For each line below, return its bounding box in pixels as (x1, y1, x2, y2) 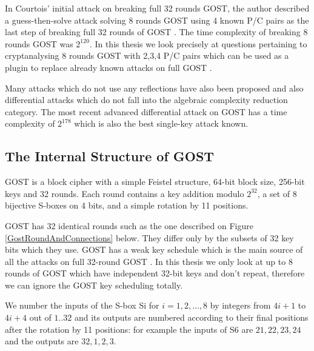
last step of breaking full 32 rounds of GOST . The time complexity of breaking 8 (5, 25, 308, 38)
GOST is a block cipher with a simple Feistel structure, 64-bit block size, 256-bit (5, 175, 305, 188)
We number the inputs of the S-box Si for (5, 299, 159, 312)
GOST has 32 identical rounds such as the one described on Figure (5, 219, 253, 232)
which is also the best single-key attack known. (74, 117, 249, 130)
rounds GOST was (5, 37, 73, 50)
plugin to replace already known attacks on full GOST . (5, 61, 212, 73)
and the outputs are (5, 335, 79, 347)
